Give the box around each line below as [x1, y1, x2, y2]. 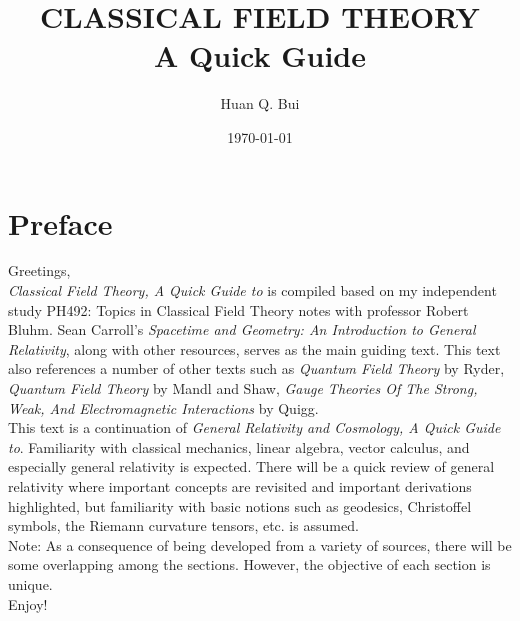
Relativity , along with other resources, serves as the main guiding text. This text [8, 338, 501, 359]
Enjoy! [8, 593, 48, 614]
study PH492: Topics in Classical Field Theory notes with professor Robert [8, 299, 469, 320]
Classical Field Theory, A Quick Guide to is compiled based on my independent [8, 280, 497, 301]
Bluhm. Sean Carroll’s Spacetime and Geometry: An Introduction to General [8, 319, 476, 340]
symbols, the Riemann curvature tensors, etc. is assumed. [8, 515, 359, 536]
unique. [8, 573, 53, 594]
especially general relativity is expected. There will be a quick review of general [8, 456, 495, 477]
